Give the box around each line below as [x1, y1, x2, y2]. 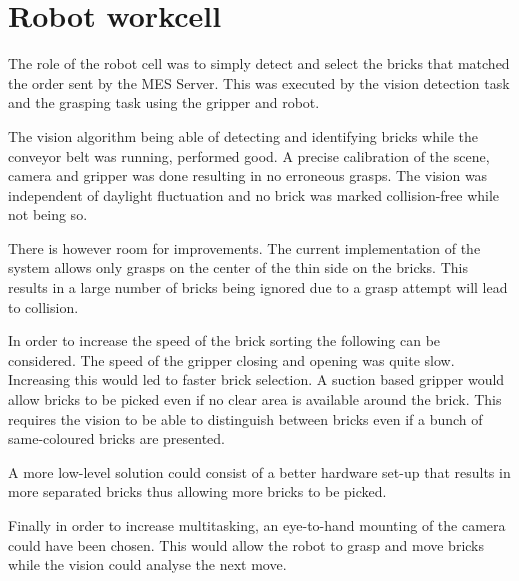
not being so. [8, 204, 88, 225]
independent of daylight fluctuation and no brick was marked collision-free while [8, 184, 500, 205]
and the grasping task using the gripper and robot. [8, 92, 320, 113]
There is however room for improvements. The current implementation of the [8, 237, 481, 258]
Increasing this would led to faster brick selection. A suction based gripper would [8, 369, 505, 390]
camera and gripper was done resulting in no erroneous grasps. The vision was [8, 165, 488, 186]
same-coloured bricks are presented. [8, 428, 225, 449]
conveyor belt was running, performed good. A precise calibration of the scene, [8, 145, 490, 166]
